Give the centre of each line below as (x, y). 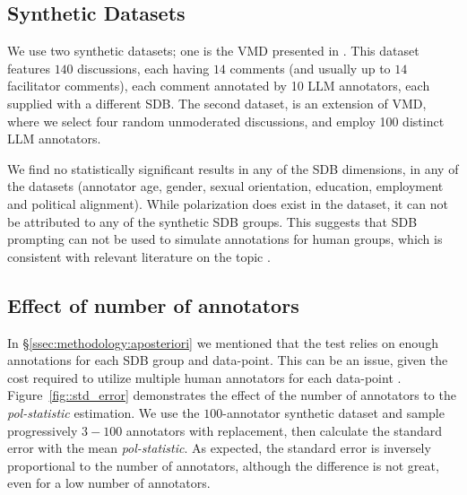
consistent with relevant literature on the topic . (139, 256)
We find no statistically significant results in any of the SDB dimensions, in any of (233, 168)
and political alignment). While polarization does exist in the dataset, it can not (228, 203)
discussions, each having (143, 68)
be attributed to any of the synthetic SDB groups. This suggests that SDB (212, 221)
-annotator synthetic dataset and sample (333, 412)
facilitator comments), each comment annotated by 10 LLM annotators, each (219, 86)
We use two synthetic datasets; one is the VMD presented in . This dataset (213, 51)
